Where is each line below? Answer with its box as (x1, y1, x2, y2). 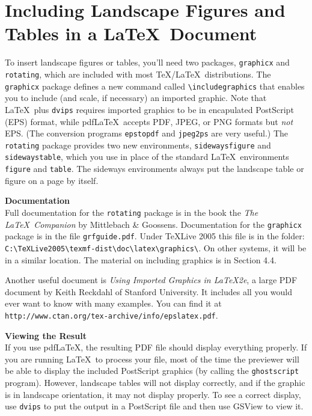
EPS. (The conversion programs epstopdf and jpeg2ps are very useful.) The (5, 127, 289, 139)
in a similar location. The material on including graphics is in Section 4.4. (5, 253, 277, 266)
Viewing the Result (5, 329, 87, 341)
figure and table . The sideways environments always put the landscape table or (5, 162, 304, 175)
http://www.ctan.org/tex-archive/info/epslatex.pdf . (5, 308, 218, 321)
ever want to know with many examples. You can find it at (5, 297, 222, 310)
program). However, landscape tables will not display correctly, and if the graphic (5, 376, 305, 389)
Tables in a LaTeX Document (5, 21, 257, 46)
